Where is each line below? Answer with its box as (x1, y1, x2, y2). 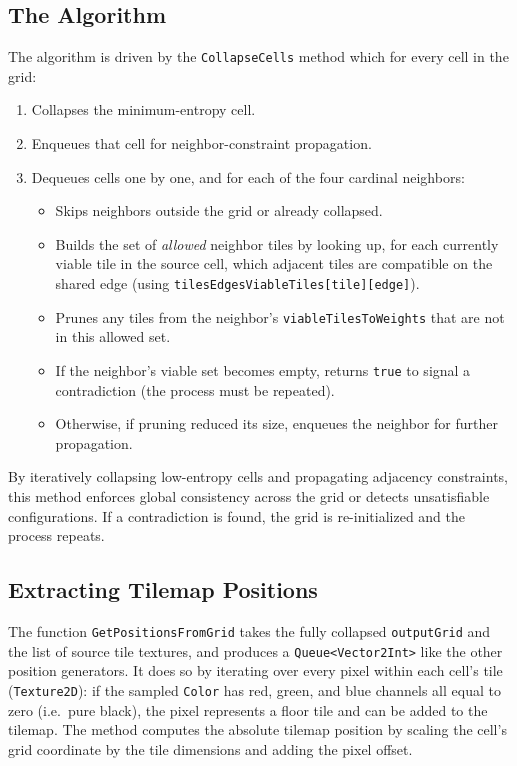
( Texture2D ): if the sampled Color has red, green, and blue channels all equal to (8, 679, 501, 700)
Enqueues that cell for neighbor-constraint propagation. (31, 133, 372, 154)
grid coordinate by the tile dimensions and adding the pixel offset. (8, 738, 413, 759)
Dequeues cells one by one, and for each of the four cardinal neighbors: (31, 166, 465, 187)
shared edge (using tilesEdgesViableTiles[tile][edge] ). (55, 273, 420, 294)
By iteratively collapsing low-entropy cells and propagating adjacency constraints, (8, 466, 509, 487)
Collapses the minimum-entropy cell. (31, 99, 256, 120)
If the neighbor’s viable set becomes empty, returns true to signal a (55, 359, 471, 380)
